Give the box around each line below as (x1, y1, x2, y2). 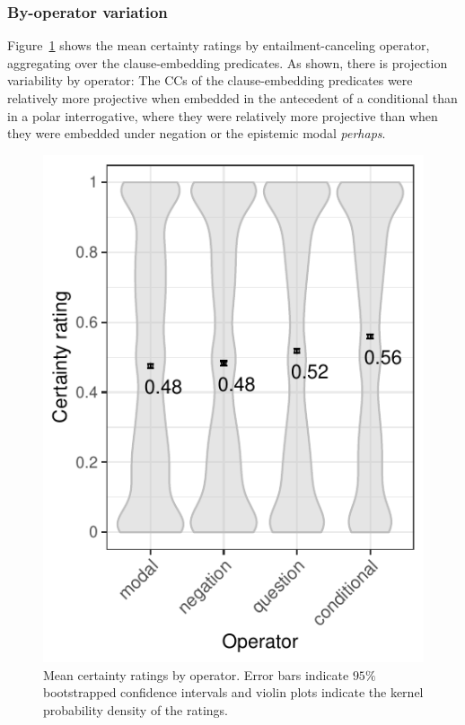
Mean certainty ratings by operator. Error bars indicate (43, 665, 349, 684)
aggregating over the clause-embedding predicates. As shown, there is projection (7, 53, 448, 72)
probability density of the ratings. (43, 700, 228, 719)
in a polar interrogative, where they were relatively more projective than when (7, 106, 438, 125)
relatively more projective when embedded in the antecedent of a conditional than (7, 89, 458, 107)
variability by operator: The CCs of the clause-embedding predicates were (7, 71, 413, 90)
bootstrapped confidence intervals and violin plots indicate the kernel (43, 683, 424, 702)
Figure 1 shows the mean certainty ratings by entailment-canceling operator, (7, 36, 430, 55)
